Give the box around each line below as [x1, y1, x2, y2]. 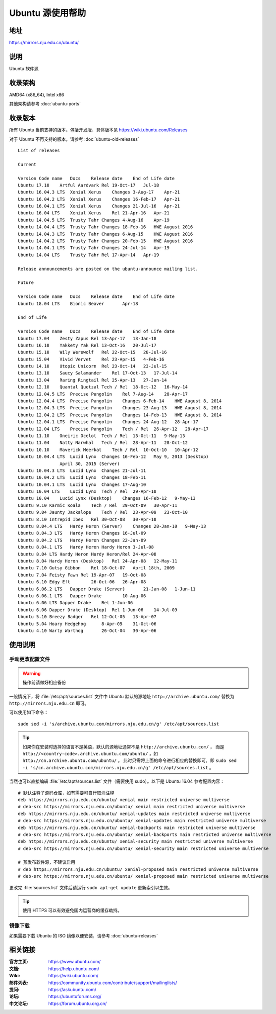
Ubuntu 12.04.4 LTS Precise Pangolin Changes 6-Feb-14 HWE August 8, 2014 [18, 398, 222, 404]
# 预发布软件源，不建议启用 [18, 859, 75, 865]
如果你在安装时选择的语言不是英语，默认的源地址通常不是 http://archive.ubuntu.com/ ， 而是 [22, 743, 224, 749]
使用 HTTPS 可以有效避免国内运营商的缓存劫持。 [22, 908, 122, 914]
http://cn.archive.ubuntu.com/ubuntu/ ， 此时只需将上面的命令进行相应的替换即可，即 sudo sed [22, 757, 237, 763]
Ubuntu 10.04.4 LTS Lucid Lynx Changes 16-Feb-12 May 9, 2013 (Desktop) [18, 454, 209, 460]
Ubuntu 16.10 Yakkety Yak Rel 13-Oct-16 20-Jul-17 [18, 342, 157, 348]
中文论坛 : [9, 1000, 28, 1007]
